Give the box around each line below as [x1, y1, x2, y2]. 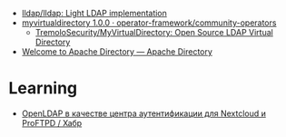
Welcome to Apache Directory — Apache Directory [21, 46, 212, 57]
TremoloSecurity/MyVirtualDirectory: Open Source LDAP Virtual [35, 27, 273, 37]
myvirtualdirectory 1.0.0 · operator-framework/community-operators [21, 17, 277, 28]
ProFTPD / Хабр [21, 117, 83, 128]
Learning [8, 78, 78, 99]
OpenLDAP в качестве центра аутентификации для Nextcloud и [21, 108, 267, 119]
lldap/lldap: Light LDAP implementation [21, 8, 167, 18]
